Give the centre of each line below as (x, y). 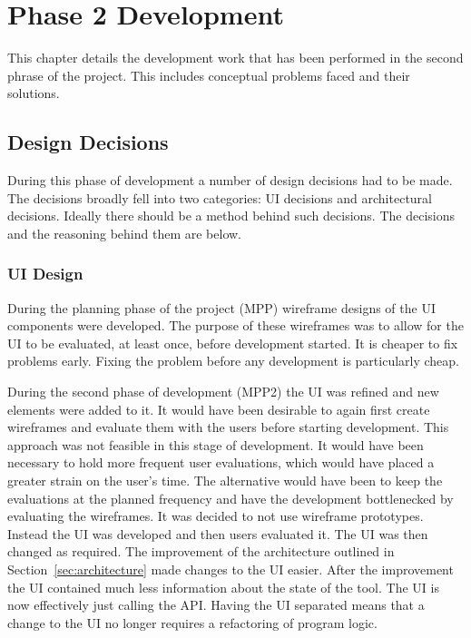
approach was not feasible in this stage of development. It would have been (216, 444)
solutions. (34, 93)
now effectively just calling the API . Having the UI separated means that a (216, 605)
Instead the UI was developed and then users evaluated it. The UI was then (218, 533)
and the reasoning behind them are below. (125, 233)
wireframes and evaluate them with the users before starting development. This (228, 427)
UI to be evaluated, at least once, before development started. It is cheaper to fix (233, 343)
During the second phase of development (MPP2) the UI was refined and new (223, 392)
